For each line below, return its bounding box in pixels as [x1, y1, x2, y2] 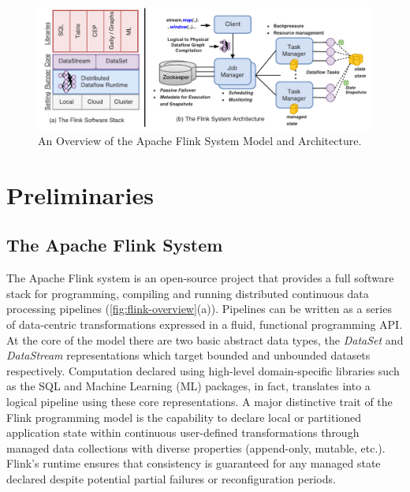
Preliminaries [6, 178, 154, 211]
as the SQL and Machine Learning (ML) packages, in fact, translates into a [6, 378, 371, 394]
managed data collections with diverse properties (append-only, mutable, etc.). [6, 439, 386, 456]
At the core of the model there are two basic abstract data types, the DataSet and [6, 331, 404, 348]
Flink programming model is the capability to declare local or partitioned [6, 408, 362, 425]
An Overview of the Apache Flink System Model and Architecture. [38, 132, 362, 149]
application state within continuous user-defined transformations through [6, 424, 360, 441]
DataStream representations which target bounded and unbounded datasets [6, 347, 371, 363]
